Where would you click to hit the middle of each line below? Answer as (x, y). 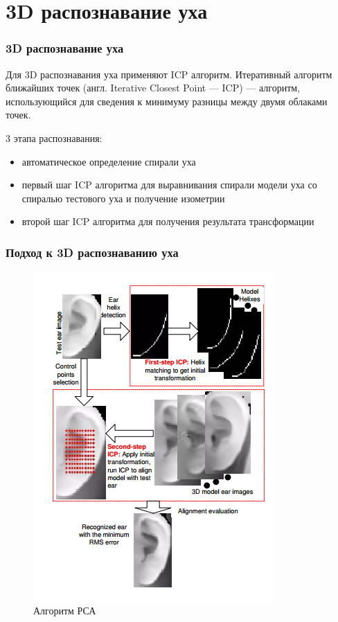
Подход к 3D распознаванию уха (92, 252)
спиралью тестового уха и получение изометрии (123, 198)
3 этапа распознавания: (54, 137)
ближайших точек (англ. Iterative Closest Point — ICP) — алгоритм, (153, 88)
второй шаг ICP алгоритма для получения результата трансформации (168, 221)
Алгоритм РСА (65, 610)
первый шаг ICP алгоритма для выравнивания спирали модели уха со (169, 185)
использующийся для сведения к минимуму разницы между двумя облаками (167, 101)
